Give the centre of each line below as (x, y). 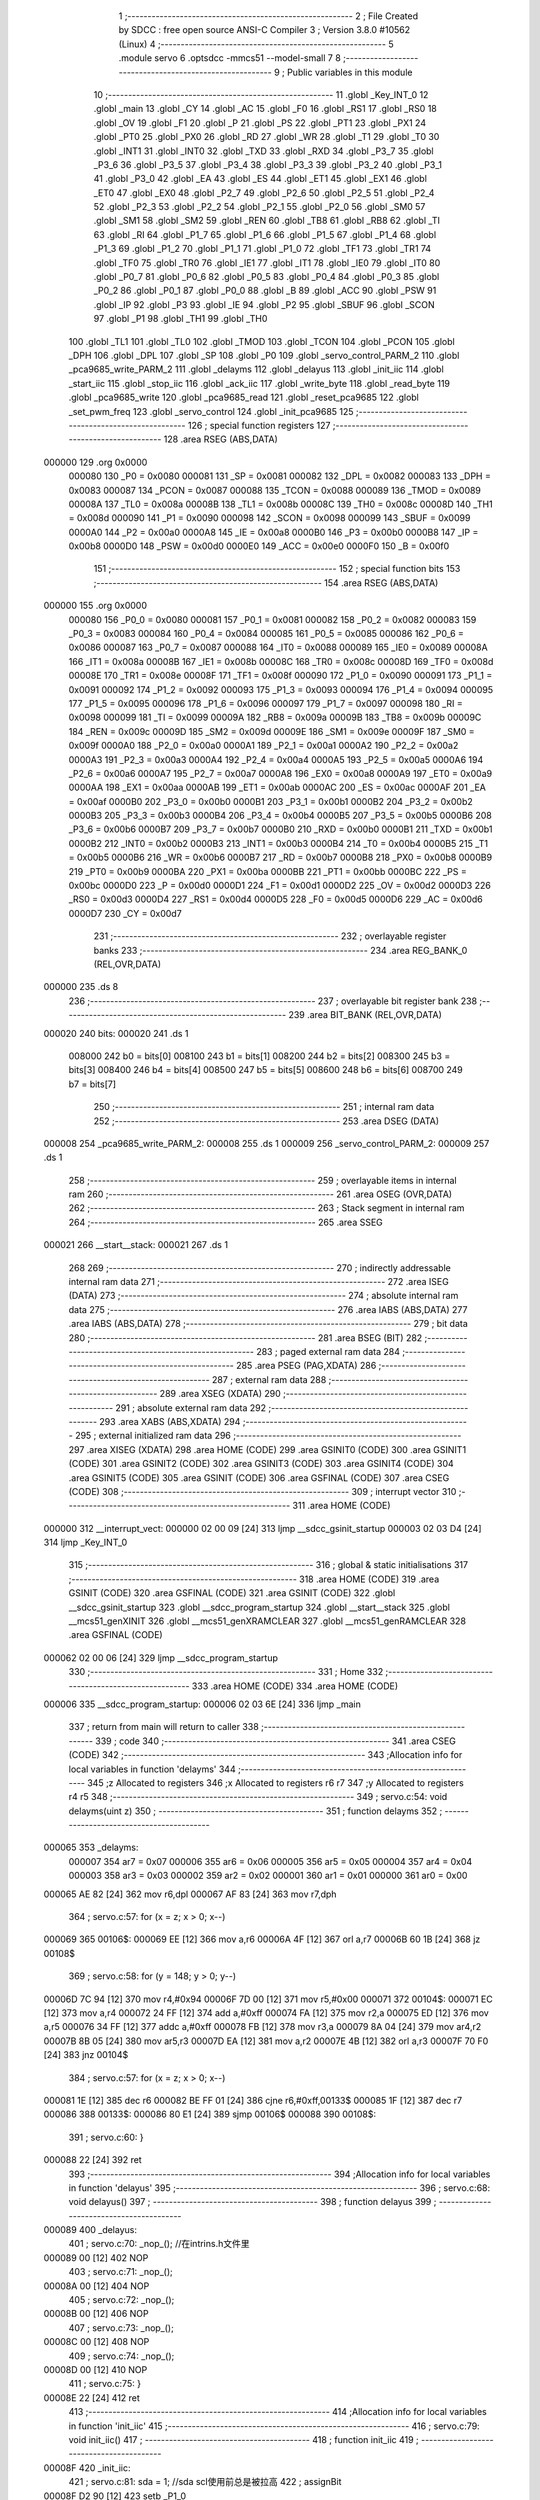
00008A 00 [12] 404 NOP (96, 2286)
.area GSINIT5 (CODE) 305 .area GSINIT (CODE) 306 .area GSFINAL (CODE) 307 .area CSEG (259, 1477)
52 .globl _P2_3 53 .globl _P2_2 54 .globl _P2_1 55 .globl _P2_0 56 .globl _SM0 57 (259, 207)
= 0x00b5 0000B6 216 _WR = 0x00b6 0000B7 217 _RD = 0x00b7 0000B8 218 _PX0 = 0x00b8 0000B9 (280, 857)
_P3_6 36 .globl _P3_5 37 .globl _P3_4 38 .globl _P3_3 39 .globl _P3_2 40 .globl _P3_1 (267, 164)
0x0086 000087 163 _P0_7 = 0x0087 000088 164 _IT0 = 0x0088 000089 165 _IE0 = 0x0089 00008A (278, 647)
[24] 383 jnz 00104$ (86, 2055)
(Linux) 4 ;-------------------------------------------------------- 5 (256, 44)
